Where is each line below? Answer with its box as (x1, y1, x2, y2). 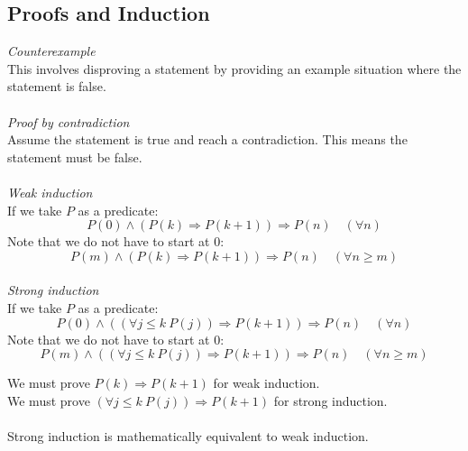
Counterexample (7, 41, 96, 60)
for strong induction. (273, 391, 388, 410)
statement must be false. (7, 147, 142, 166)
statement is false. (7, 77, 106, 96)
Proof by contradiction (7, 112, 130, 131)
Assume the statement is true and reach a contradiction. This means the (7, 130, 408, 149)
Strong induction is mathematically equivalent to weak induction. (7, 426, 369, 445)
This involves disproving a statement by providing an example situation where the (7, 59, 462, 78)
